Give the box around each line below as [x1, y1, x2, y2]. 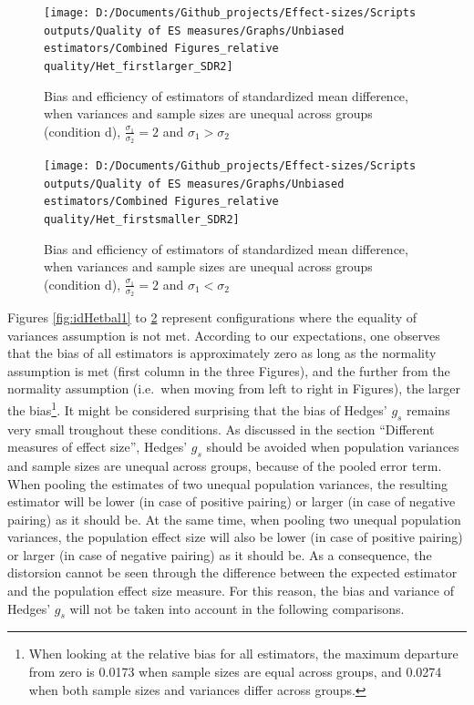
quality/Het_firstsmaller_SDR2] [44, 213, 240, 227]
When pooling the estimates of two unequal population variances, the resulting [7, 474, 448, 493]
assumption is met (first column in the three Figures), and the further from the [7, 361, 450, 380]
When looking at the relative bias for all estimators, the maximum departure [28, 644, 459, 663]
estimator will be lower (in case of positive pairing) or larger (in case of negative [7, 492, 456, 511]
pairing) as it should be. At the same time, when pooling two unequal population [7, 509, 461, 528]
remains [407, 400, 450, 419]
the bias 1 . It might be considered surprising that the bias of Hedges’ [7, 398, 387, 419]
